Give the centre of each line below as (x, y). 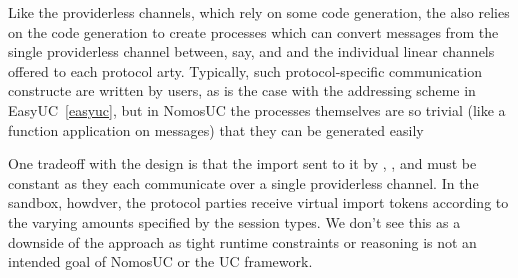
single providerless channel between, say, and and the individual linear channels (251, 51)
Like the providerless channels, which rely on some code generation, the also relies (259, 12)
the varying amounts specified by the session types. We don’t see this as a (234, 221)
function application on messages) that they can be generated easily (216, 129)
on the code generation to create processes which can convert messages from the (253, 31)
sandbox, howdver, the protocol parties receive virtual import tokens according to (258, 202)
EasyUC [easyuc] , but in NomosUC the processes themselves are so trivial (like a (257, 109)
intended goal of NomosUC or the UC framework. (160, 261)
